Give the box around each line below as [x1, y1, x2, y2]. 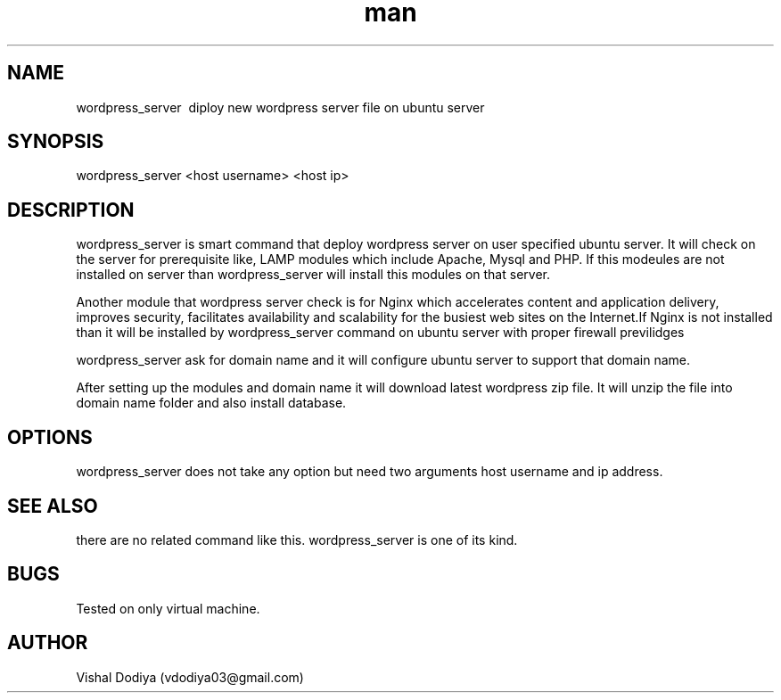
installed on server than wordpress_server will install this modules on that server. [76, 267, 550, 283]
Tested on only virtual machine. [76, 600, 260, 616]
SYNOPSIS [7, 130, 104, 153]
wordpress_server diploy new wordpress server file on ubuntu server [76, 99, 485, 115]
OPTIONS [7, 425, 93, 449]
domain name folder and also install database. [76, 395, 347, 411]
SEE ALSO [7, 494, 98, 517]
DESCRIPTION [7, 198, 135, 221]
